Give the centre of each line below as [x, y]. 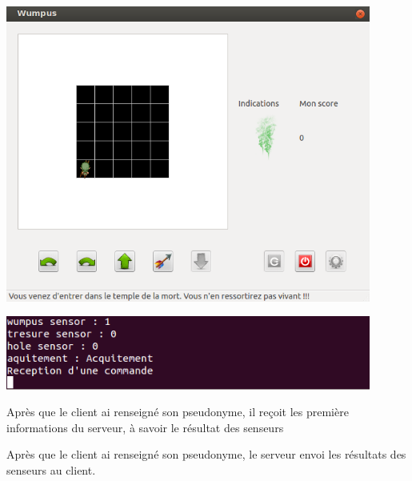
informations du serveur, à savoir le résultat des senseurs [145, 427]
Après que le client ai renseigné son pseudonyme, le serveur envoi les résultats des [206, 454]
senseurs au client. [51, 469]
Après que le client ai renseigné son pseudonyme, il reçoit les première [178, 412]
